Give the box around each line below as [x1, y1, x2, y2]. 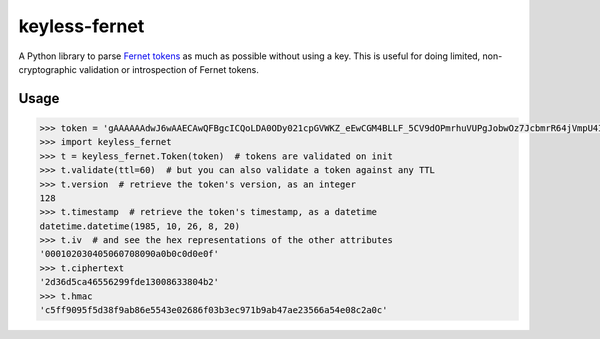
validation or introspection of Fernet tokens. [78, 63, 259, 75]
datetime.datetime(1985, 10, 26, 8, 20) [39, 220, 240, 232]
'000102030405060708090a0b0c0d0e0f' [39, 248, 220, 260]
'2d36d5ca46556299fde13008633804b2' [39, 276, 220, 288]
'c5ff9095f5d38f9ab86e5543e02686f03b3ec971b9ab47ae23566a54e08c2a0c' [39, 305, 388, 316]
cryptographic [18, 63, 77, 75]
